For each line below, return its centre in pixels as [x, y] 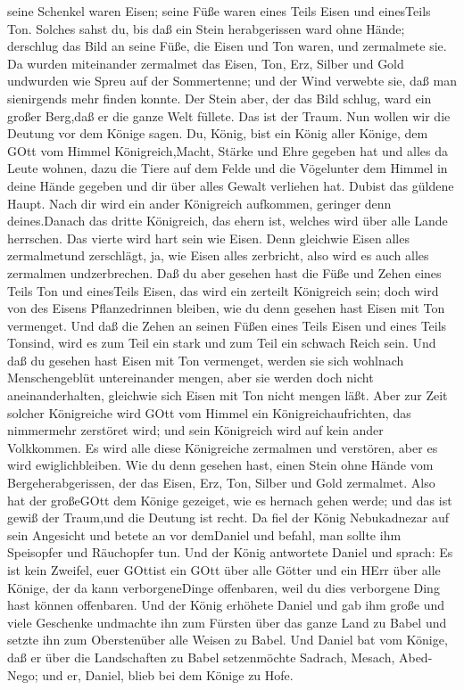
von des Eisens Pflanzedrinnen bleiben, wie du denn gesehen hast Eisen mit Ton [226, 308]
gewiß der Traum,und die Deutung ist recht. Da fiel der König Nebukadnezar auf [228, 517]
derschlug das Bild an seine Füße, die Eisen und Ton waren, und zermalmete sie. [227, 46]
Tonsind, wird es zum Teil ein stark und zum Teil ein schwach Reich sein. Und [222, 343]
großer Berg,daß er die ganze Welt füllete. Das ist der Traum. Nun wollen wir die [229, 115]
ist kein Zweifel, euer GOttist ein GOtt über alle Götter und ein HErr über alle [224, 570]
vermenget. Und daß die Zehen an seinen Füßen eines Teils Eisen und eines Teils [227, 325]
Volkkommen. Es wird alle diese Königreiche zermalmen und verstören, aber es [223, 447]
